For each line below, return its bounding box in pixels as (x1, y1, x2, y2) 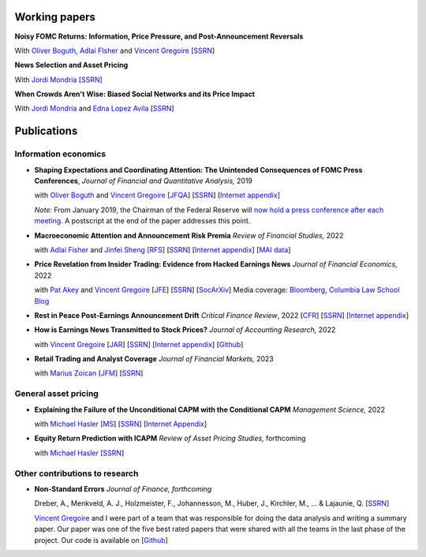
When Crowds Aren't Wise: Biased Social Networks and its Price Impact (14, 89, 256, 99)
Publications (14, 125, 78, 138)
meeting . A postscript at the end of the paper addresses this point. (34, 216, 251, 226)
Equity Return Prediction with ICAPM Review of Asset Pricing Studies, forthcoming (34, 434, 306, 443)
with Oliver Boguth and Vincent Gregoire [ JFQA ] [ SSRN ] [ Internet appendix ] (34, 190, 280, 200)
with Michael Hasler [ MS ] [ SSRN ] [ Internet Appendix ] (34, 419, 207, 429)
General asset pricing (14, 388, 99, 399)
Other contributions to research (14, 468, 139, 479)
